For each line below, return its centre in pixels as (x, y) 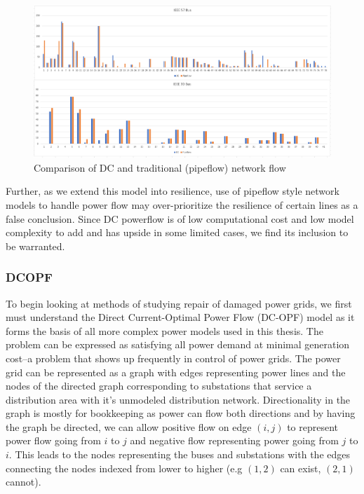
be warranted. (35, 246)
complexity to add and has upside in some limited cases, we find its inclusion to (177, 232)
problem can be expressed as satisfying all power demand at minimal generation (178, 344)
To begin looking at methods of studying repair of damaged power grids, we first (179, 303)
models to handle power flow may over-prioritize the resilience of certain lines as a (182, 204)
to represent (313, 426)
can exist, (301, 468)
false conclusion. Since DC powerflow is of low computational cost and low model (180, 218)
